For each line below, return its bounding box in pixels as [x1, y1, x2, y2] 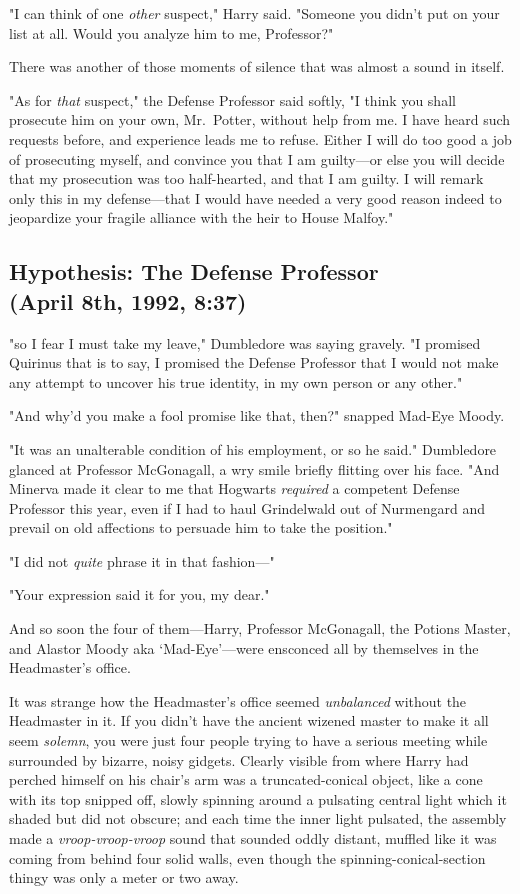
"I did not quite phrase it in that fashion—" [9, 550, 275, 571]
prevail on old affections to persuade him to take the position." [9, 517, 393, 538]
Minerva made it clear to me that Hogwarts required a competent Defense [9, 478, 460, 499]
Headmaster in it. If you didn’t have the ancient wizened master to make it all [9, 710, 489, 731]
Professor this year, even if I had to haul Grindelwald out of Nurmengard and [9, 497, 486, 518]
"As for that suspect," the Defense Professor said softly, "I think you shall [9, 89, 456, 110]
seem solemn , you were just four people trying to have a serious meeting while [9, 730, 488, 751]
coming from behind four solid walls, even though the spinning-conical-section [9, 847, 486, 868]
